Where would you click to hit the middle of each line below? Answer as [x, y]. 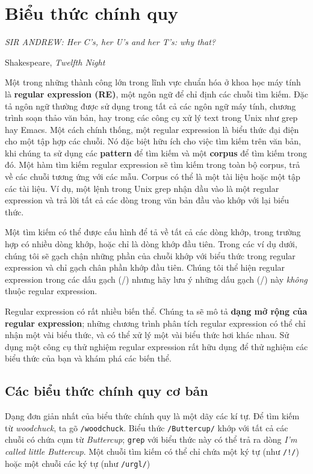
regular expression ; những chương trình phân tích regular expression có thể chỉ [155, 323]
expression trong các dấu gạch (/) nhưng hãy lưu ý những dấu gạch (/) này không [156, 279]
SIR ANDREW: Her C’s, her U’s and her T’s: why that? [110, 42]
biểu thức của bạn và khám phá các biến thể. [88, 358]
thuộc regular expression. [51, 291]
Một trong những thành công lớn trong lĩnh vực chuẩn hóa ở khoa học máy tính [153, 82]
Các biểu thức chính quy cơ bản [107, 391]
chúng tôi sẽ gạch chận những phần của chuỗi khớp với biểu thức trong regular [150, 255]
